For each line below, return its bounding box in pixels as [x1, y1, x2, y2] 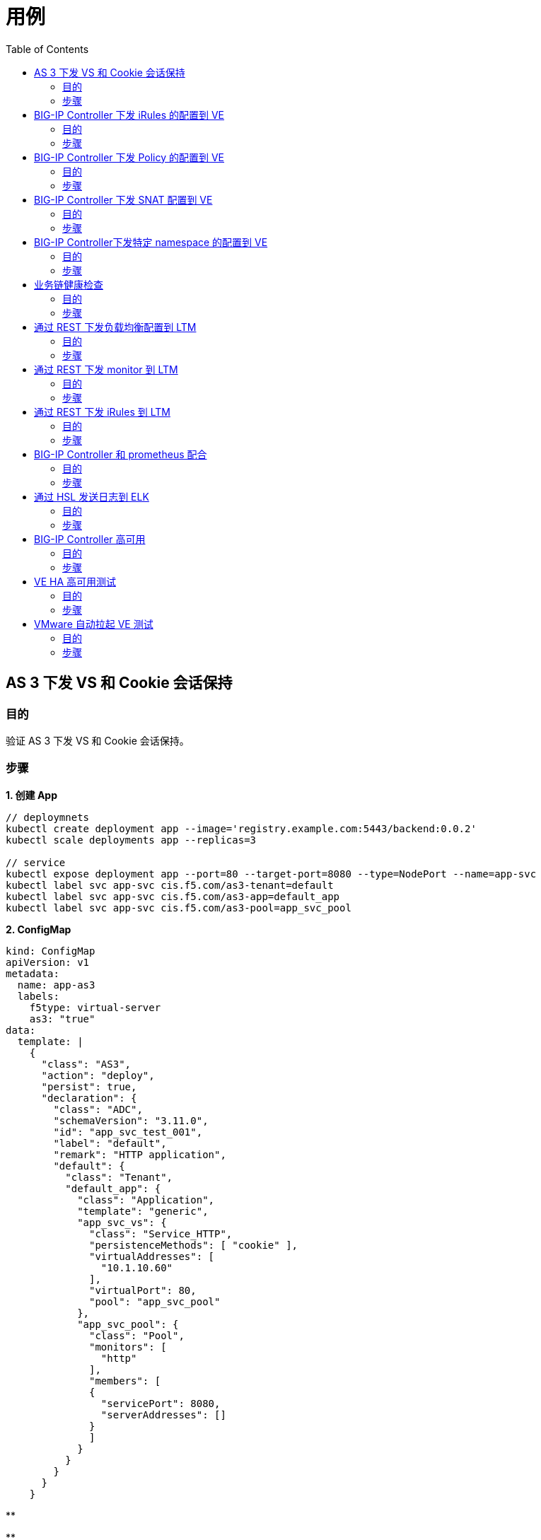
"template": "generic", [77, 1205, 209, 1217]
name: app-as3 [17, 979, 95, 991]
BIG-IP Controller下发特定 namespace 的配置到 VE [34, 235, 268, 248]
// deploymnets [6, 811, 90, 823]
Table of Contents [6, 42, 89, 55]
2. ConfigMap [6, 923, 71, 935]
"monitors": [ [89, 1341, 167, 1353]
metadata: [6, 967, 59, 979]
